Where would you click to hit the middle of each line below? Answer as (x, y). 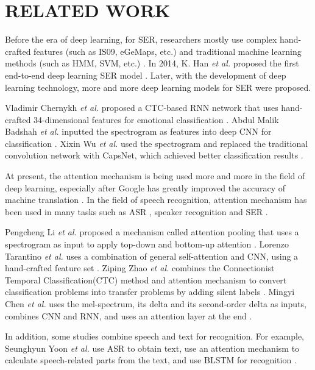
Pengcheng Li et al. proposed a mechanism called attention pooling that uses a (152, 232)
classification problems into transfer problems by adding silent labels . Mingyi (150, 292)
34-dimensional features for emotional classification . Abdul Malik (156, 119)
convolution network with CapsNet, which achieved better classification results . (154, 155)
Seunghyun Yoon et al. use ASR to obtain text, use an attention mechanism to (152, 348)
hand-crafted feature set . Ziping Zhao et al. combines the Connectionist (140, 268)
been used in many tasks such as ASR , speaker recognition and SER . (136, 211)
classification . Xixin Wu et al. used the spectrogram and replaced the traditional (157, 143)
